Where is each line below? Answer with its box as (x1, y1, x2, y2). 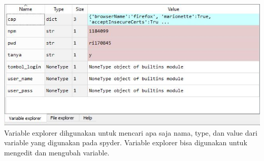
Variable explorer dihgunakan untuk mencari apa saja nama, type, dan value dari (4, 127, 257, 138)
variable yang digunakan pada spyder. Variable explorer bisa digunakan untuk (4, 137, 247, 148)
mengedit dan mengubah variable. (4, 147, 110, 157)
